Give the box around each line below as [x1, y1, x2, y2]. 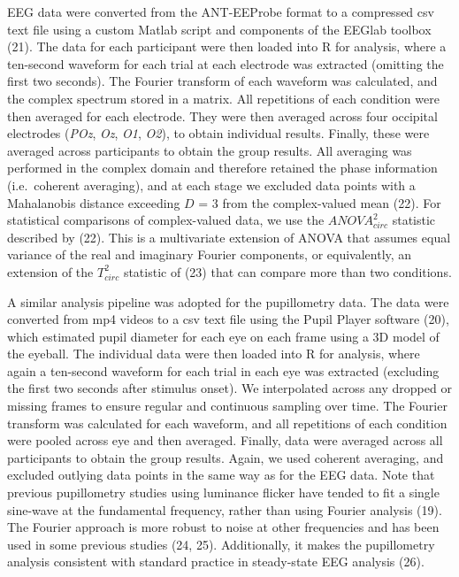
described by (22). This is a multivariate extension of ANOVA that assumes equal [7, 227, 451, 246]
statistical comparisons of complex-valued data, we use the [7, 211, 325, 229]
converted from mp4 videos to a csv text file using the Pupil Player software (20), [7, 310, 449, 328]
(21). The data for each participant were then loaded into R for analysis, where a [7, 37, 447, 56]
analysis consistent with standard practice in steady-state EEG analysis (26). [7, 552, 425, 571]
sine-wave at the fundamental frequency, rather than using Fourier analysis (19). [7, 500, 442, 519]
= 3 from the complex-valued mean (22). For [198, 193, 441, 212]
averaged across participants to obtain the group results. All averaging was [7, 141, 412, 159]
